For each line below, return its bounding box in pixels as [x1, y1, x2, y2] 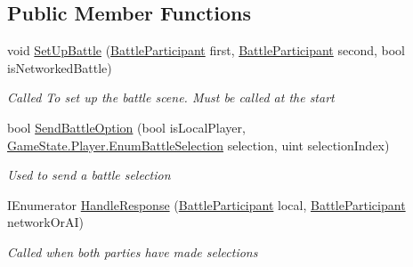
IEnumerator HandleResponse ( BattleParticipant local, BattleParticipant [7, 195, 406, 214]
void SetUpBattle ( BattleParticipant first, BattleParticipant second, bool [7, 41, 406, 60]
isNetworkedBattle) [7, 58, 112, 77]
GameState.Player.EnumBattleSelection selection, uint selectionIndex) [7, 135, 390, 154]
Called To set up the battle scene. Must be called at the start [7, 88, 335, 107]
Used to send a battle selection [7, 166, 171, 184]
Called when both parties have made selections [7, 242, 258, 261]
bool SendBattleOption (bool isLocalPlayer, [7, 117, 246, 136]
